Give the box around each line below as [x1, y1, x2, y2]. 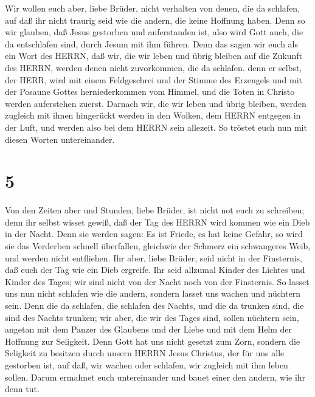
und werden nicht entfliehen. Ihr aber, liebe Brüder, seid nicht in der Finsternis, [5, 251, 302, 264]
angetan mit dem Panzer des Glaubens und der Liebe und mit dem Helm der [5, 323, 292, 336]
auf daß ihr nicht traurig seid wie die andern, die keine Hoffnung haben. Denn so [5, 13, 305, 26]
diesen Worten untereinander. [5, 133, 115, 145]
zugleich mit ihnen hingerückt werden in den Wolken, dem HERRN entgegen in [5, 109, 301, 122]
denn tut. [5, 382, 40, 395]
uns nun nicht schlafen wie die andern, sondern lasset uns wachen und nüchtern [5, 287, 300, 300]
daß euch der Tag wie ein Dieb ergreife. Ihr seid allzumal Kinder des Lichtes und [5, 263, 305, 276]
